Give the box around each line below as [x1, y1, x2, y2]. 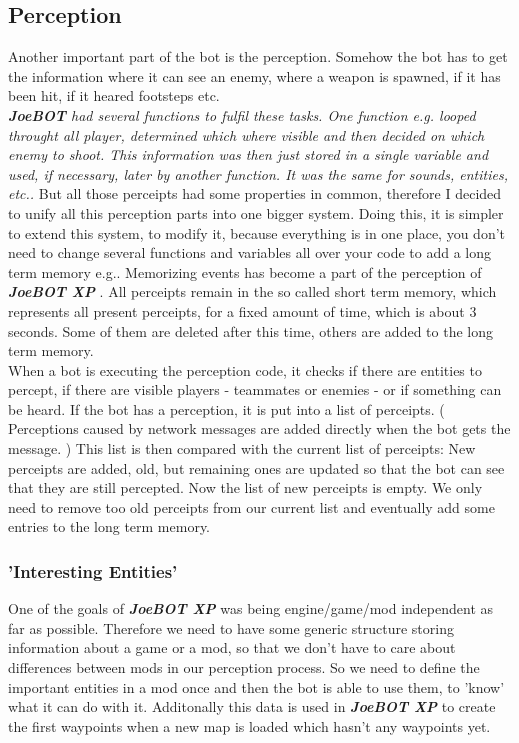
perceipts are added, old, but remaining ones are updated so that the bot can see [8, 457, 505, 478]
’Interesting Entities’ [8, 558, 178, 583]
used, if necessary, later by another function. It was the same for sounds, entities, [8, 163, 508, 184]
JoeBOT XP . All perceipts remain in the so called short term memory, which [8, 281, 497, 302]
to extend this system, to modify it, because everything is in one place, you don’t [8, 222, 506, 243]
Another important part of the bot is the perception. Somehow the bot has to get [8, 46, 508, 67]
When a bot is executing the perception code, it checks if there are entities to [8, 359, 482, 380]
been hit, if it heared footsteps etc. [8, 85, 220, 106]
